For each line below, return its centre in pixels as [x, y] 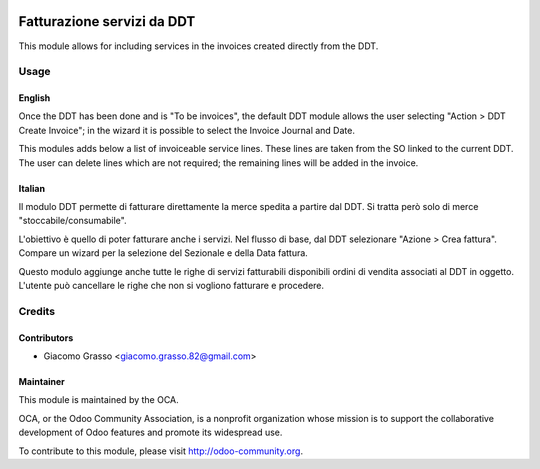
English [34, 98]
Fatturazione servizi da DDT [107, 21]
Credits [36, 311]
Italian [31, 188]
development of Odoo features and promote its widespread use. [150, 432]
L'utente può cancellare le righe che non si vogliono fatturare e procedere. [171, 285]
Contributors [46, 337]
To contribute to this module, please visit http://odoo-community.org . [161, 451]
